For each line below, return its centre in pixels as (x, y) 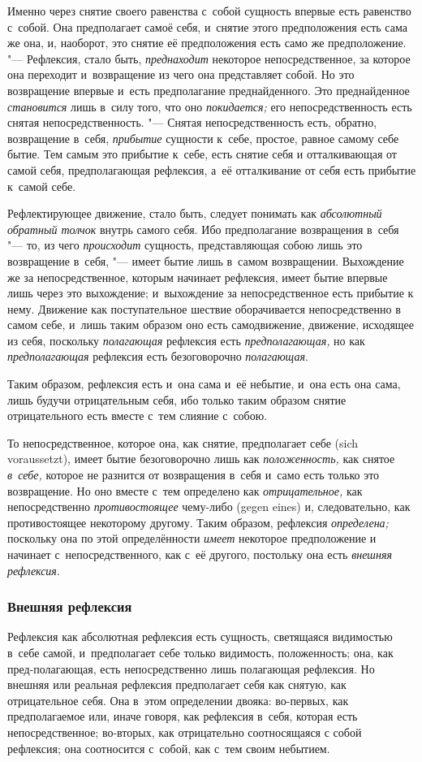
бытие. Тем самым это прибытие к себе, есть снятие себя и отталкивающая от (202, 154)
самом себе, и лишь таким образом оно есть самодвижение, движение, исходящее (211, 325)
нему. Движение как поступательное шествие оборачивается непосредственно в (204, 308)
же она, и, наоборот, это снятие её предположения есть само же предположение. (207, 43)
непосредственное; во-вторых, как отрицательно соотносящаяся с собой (185, 732)
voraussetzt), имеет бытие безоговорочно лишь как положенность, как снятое (201, 459)
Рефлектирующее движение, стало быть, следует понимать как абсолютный (195, 213)
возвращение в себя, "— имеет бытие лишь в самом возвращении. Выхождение (206, 260)
